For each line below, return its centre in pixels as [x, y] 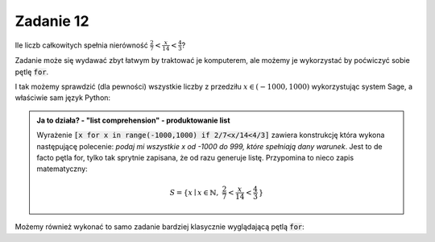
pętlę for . [32, 72]
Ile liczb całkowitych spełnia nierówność [81, 45]
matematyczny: [62, 169]
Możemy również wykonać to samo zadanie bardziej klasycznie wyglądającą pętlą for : [160, 227]
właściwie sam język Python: [63, 98]
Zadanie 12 [52, 21]
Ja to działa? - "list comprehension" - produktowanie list [133, 120]
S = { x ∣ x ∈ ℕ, [194, 192]
